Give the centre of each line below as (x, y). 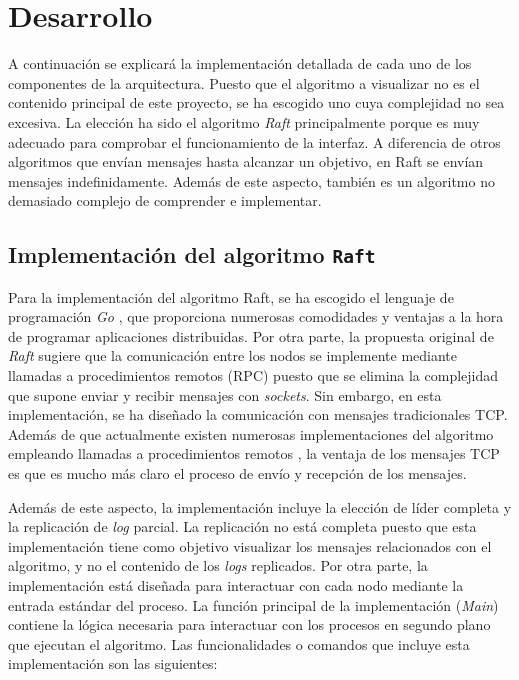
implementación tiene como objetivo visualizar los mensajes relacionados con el (250, 545)
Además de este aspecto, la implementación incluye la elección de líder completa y (260, 506)
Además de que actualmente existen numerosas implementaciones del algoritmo (251, 433)
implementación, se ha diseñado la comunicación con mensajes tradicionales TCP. (258, 414)
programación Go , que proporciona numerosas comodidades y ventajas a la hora (256, 316)
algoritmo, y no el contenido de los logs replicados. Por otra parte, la (218, 565)
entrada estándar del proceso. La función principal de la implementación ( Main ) (253, 604)
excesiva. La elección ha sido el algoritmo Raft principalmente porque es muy (244, 121)
